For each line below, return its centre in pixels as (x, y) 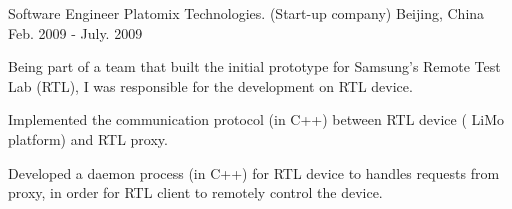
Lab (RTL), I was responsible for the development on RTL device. (210, 85)
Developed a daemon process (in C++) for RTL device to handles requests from (254, 172)
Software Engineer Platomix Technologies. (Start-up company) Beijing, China (246, 13)
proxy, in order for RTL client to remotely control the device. (195, 192)
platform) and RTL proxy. (88, 138)
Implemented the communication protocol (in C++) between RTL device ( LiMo (256, 119)
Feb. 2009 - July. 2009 (75, 32)
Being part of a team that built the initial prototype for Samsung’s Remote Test (254, 66)
